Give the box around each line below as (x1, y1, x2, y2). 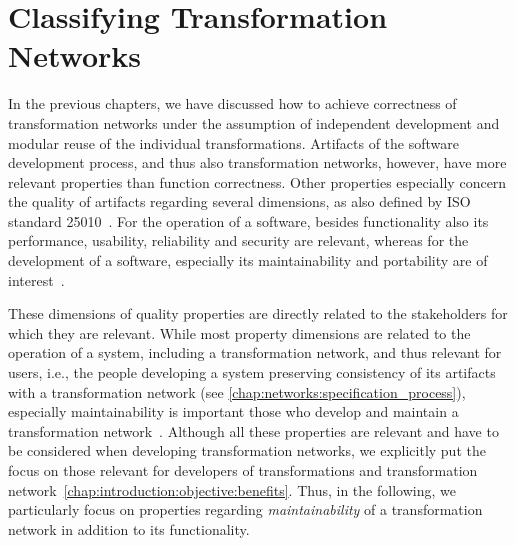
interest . (8, 269, 65, 290)
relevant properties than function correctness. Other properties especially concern (8, 171, 507, 192)
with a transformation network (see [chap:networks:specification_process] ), (8, 381, 466, 402)
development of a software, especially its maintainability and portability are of (8, 250, 488, 271)
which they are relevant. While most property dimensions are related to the (8, 322, 471, 343)
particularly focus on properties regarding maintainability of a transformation (8, 499, 483, 520)
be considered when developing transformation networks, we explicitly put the (8, 440, 486, 461)
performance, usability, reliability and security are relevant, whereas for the (8, 230, 469, 251)
